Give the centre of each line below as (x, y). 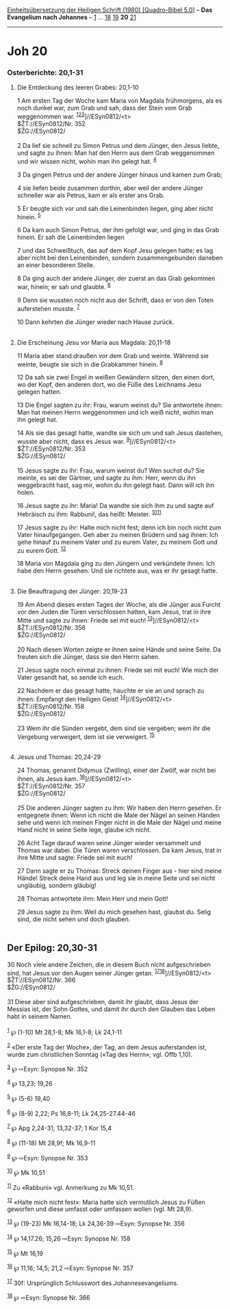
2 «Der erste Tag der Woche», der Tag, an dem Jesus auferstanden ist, (107, 1046)
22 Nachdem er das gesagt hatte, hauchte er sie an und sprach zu (110, 690)
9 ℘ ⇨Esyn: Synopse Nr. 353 (48, 1157)
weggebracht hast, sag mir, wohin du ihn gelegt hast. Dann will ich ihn (116, 485)
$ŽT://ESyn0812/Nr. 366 (41, 980)
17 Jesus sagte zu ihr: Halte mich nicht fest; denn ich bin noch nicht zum (119, 527)
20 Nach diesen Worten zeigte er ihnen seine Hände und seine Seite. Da (119, 649)
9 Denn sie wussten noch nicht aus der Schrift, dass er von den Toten (115, 300)
